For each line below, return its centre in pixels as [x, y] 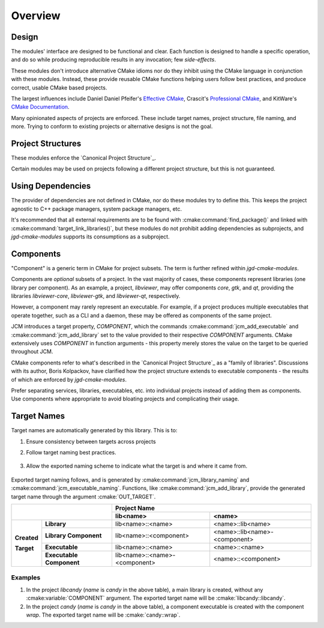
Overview [36, 16]
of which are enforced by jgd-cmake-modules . [69, 379]
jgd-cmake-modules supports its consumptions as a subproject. [91, 237]
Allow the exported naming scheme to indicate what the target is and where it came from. [137, 466]
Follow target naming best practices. [71, 453]
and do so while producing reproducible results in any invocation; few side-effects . [113, 59]
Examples [26, 578]
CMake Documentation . [40, 107]
